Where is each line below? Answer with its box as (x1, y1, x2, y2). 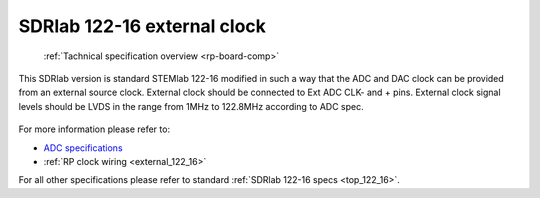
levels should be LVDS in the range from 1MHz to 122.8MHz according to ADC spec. (18, 100, 364, 112)
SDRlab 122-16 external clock (18, 15, 267, 37)
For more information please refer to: (18, 123, 170, 135)
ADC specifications (43, 141, 124, 154)
